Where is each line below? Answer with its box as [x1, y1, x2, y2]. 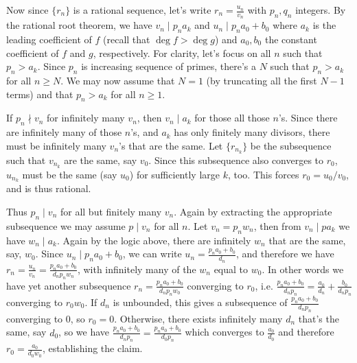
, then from [253, 218, 301, 233]
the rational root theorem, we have [6, 18, 152, 32]
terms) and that [6, 86, 73, 101]
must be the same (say [22, 167, 117, 181]
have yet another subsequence [6, 278, 131, 292]
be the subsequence [250, 138, 332, 152]
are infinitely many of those [6, 125, 122, 139]
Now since [6, 3, 49, 16]
